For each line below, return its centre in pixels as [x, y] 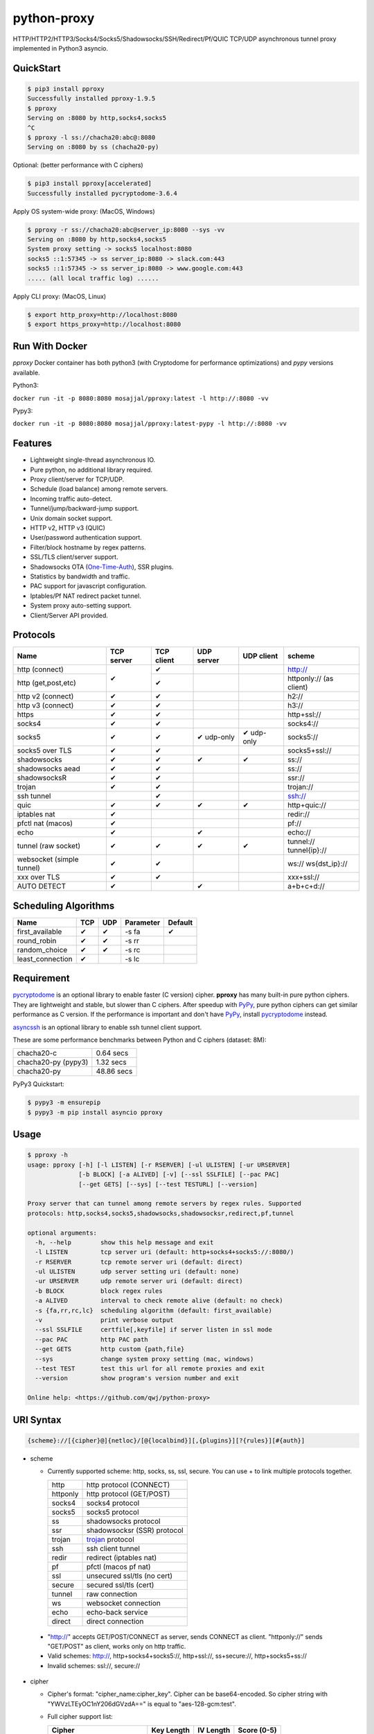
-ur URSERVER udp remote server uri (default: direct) [139, 1281]
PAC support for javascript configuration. [88, 586]
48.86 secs [114, 1072]
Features [32, 444]
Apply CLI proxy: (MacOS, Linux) [60, 296]
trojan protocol [110, 1539]
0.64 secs [112, 1053]
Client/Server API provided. [69, 615]
